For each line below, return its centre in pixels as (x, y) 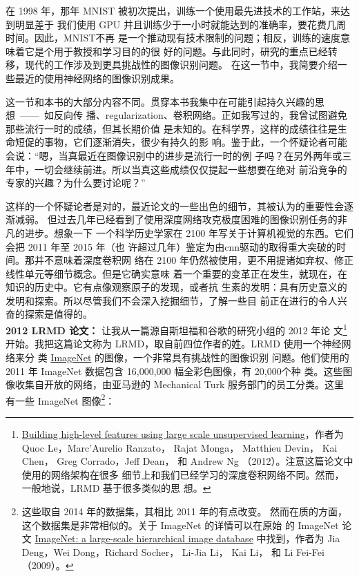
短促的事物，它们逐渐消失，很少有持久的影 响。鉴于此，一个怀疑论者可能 (181, 142)
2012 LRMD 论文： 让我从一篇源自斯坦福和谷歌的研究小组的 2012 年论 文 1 (176, 329)
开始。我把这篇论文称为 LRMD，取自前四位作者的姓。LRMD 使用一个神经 (174, 344)
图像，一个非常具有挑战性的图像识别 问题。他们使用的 (227, 357)
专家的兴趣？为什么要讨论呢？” (76, 183)
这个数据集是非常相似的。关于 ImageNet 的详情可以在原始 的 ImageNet (180, 525)
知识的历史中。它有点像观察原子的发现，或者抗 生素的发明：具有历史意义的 (176, 287)
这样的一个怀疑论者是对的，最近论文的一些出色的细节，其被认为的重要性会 (175, 205)
